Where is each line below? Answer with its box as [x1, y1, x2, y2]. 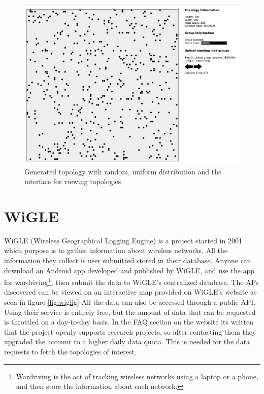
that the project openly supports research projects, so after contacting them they [4, 326, 256, 337]
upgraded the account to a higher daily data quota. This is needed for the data [4, 336, 250, 347]
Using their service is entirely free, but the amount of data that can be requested [4, 306, 256, 317]
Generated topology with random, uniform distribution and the [24, 166, 222, 176]
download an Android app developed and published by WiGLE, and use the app [4, 265, 255, 275]
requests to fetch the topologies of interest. [4, 346, 137, 357]
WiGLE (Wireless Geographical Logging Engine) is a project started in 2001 [4, 235, 242, 245]
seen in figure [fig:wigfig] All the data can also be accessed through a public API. [4, 297, 256, 307]
